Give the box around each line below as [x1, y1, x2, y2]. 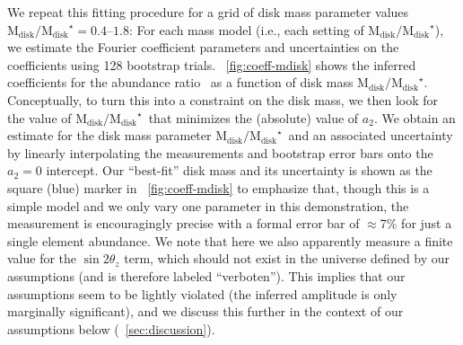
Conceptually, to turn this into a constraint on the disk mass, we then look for [7, 90, 439, 109]
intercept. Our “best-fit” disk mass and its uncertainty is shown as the [46, 161, 432, 180]
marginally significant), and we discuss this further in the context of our [7, 302, 404, 321]
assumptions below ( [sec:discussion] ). [7, 319, 215, 338]
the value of [7, 108, 72, 127]
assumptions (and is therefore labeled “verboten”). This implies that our [7, 266, 406, 285]
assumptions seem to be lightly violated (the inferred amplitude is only [7, 284, 397, 303]
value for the [7, 249, 77, 268]
